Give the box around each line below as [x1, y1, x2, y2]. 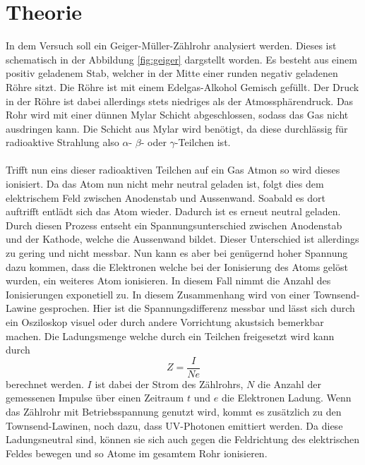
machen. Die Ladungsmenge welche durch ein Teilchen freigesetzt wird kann [6, 328, 335, 343]
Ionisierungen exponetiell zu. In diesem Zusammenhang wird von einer [6, 286, 311, 301]
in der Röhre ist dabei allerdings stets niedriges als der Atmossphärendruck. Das [6, 93, 354, 108]
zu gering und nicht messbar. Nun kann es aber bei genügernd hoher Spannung [6, 246, 348, 260]
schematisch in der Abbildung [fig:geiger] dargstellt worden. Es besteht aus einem [6, 52, 357, 66]
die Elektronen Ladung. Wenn [221, 390, 352, 405]
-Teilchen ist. [174, 135, 231, 150]
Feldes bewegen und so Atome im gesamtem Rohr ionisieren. [6, 445, 268, 460]
